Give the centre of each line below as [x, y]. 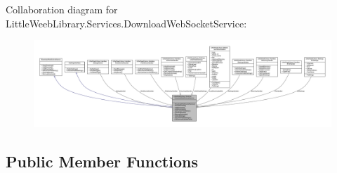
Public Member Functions [102, 161]
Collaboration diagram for [62, 9]
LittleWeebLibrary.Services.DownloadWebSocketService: [126, 23]
